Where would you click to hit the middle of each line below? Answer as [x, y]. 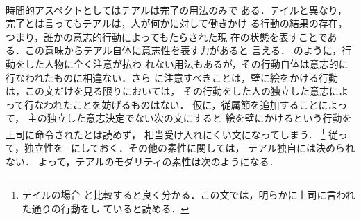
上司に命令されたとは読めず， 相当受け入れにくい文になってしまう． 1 [166, 133]
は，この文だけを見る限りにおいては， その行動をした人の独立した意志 [167, 91]
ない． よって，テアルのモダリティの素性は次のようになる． [142, 161]
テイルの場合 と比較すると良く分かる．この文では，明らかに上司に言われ [188, 195]
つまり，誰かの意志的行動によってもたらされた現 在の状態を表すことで [167, 36]
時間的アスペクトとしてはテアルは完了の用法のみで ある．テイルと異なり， [176, 9]
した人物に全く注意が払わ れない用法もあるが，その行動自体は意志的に [186, 63]
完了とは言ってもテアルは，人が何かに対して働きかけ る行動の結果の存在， [177, 23]
